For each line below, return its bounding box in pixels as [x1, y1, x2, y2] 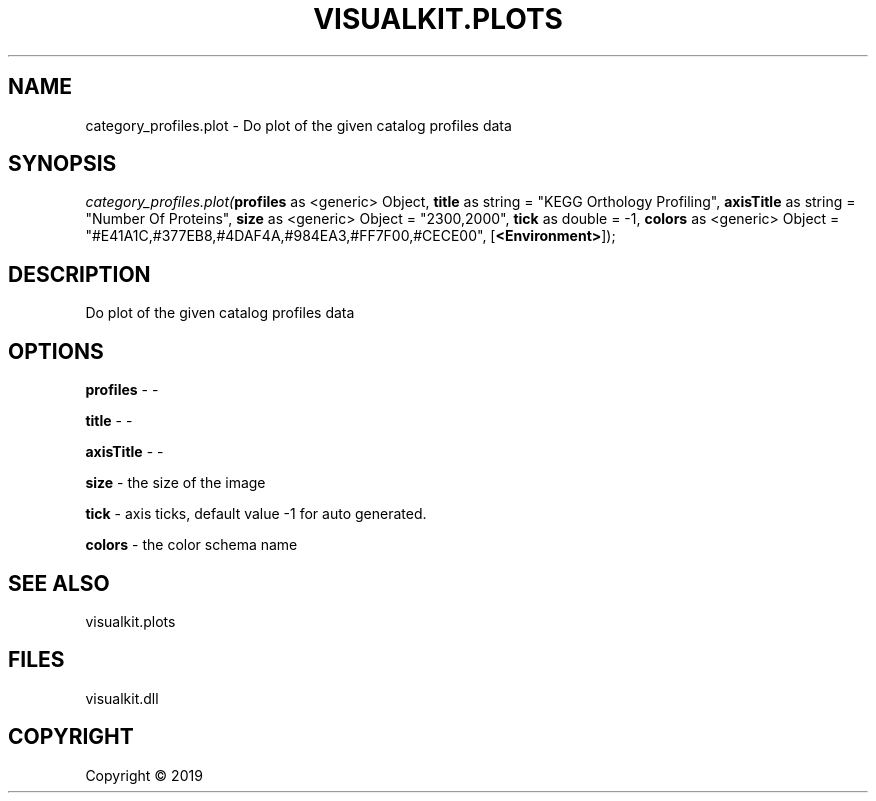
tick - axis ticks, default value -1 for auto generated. [85, 505, 427, 523]
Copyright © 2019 [85, 766, 203, 784]
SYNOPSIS [8, 151, 117, 177]
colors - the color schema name [85, 536, 298, 554]
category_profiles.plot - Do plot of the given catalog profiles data [85, 116, 512, 134]
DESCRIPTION [8, 261, 151, 287]
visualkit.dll [85, 689, 159, 707]
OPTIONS [8, 338, 104, 364]
